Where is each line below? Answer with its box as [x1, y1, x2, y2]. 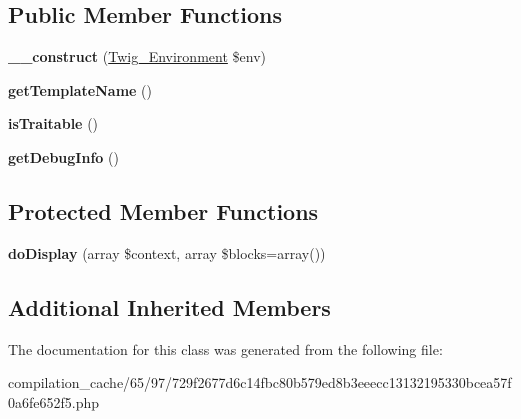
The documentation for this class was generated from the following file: [8, 338, 443, 359]
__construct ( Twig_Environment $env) [8, 46, 266, 67]
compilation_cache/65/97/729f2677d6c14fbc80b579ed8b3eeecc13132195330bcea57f [8, 372, 512, 393]
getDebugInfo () [8, 146, 119, 167]
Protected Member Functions [8, 195, 319, 226]
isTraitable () [8, 113, 99, 134]
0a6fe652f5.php [8, 391, 100, 412]
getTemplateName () [8, 79, 152, 100]
